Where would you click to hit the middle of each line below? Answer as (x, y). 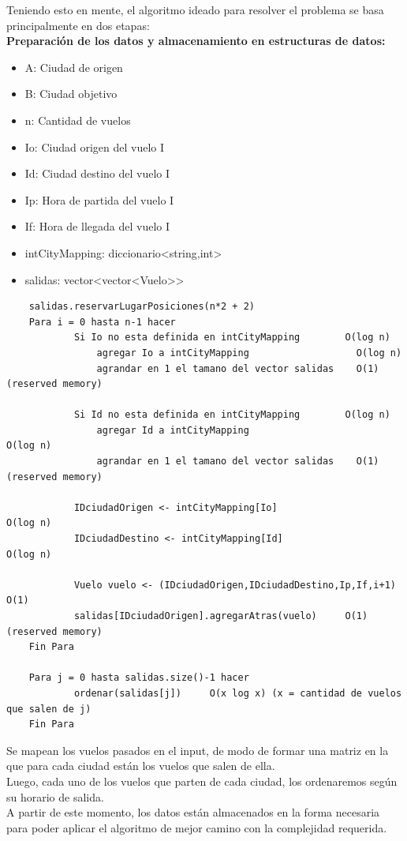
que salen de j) (49, 709)
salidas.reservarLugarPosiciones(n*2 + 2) (142, 307)
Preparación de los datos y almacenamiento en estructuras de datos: (196, 41)
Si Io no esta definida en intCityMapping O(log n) (232, 338)
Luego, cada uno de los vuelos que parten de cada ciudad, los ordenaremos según (202, 781)
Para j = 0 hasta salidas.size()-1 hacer (139, 678)
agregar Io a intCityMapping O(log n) (249, 353)
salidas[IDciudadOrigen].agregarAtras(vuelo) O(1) (221, 616)
